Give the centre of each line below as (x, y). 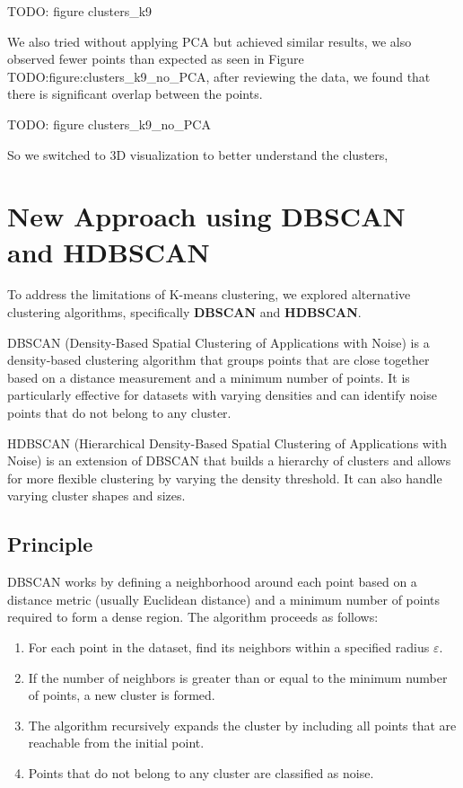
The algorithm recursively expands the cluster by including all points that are (242, 725)
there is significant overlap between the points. (135, 94)
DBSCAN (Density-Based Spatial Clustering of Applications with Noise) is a (218, 342)
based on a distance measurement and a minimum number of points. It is (209, 377)
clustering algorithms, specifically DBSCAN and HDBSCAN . (184, 312)
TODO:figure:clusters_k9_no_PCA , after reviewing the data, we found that (219, 76)
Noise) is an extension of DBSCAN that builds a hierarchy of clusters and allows (229, 460)
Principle (50, 544)
